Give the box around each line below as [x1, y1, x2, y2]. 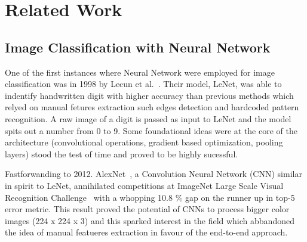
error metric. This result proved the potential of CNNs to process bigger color [5, 203, 290, 215]
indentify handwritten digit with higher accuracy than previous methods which [5, 89, 294, 101]
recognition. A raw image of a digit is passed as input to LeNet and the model [5, 112, 291, 125]
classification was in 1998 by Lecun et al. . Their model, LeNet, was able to [5, 77, 282, 90]
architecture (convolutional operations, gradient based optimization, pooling [5, 136, 283, 148]
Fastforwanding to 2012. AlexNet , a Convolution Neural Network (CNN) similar [5, 167, 302, 180]
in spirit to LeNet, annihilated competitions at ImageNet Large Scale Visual [5, 179, 284, 191]
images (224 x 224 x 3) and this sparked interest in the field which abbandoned [5, 214, 294, 227]
